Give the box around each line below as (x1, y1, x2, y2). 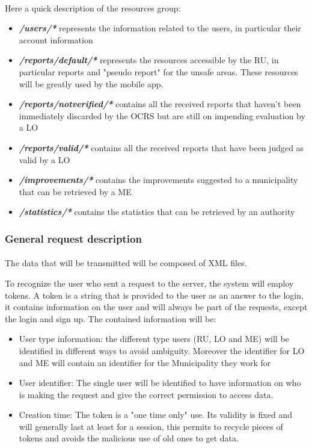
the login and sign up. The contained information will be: (5, 312, 216, 325)
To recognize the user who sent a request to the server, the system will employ (5, 276, 294, 289)
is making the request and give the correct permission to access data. (19, 388, 274, 400)
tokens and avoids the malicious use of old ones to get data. (19, 432, 239, 444)
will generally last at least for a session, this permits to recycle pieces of (19, 420, 283, 432)
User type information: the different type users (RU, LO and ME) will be (19, 332, 289, 345)
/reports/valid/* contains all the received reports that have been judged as (19, 141, 304, 154)
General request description (5, 231, 142, 246)
